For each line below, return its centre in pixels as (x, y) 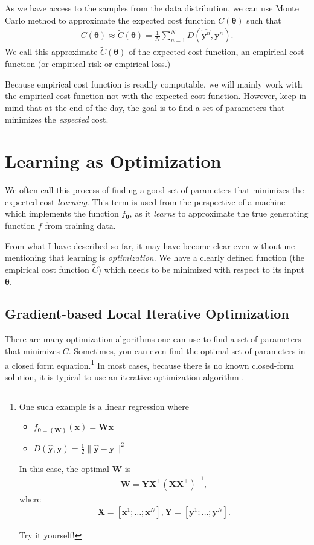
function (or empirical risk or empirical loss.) (88, 64)
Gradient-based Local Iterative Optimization (147, 314)
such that (264, 20)
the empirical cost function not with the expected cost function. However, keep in (156, 96)
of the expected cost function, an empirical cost (216, 52)
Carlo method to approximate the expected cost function (110, 20)
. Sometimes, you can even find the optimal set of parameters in (187, 351)
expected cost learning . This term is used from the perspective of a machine (145, 201)
